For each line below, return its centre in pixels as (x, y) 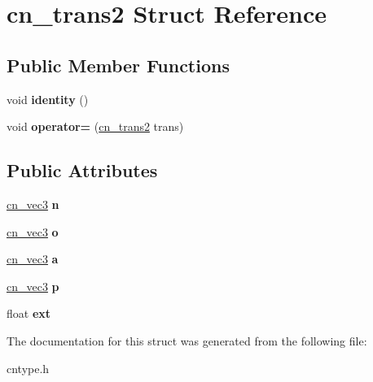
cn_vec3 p (33, 286)
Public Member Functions (118, 65)
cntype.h (28, 368)
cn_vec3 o (33, 231)
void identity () (48, 99)
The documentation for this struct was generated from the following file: (187, 340)
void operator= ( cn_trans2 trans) (95, 126)
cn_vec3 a (33, 259)
